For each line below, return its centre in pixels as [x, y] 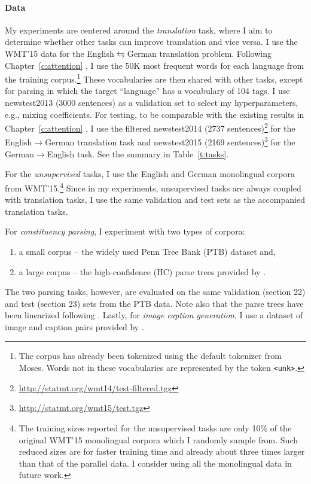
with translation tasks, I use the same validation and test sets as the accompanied [155, 200]
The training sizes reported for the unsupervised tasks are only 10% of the [155, 427]
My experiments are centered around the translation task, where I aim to [139, 30]
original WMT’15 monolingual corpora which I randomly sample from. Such [158, 439]
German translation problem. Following [199, 53]
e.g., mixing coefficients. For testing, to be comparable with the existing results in [155, 114]
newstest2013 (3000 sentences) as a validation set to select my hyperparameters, [152, 103]
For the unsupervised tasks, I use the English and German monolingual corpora [150, 174]
